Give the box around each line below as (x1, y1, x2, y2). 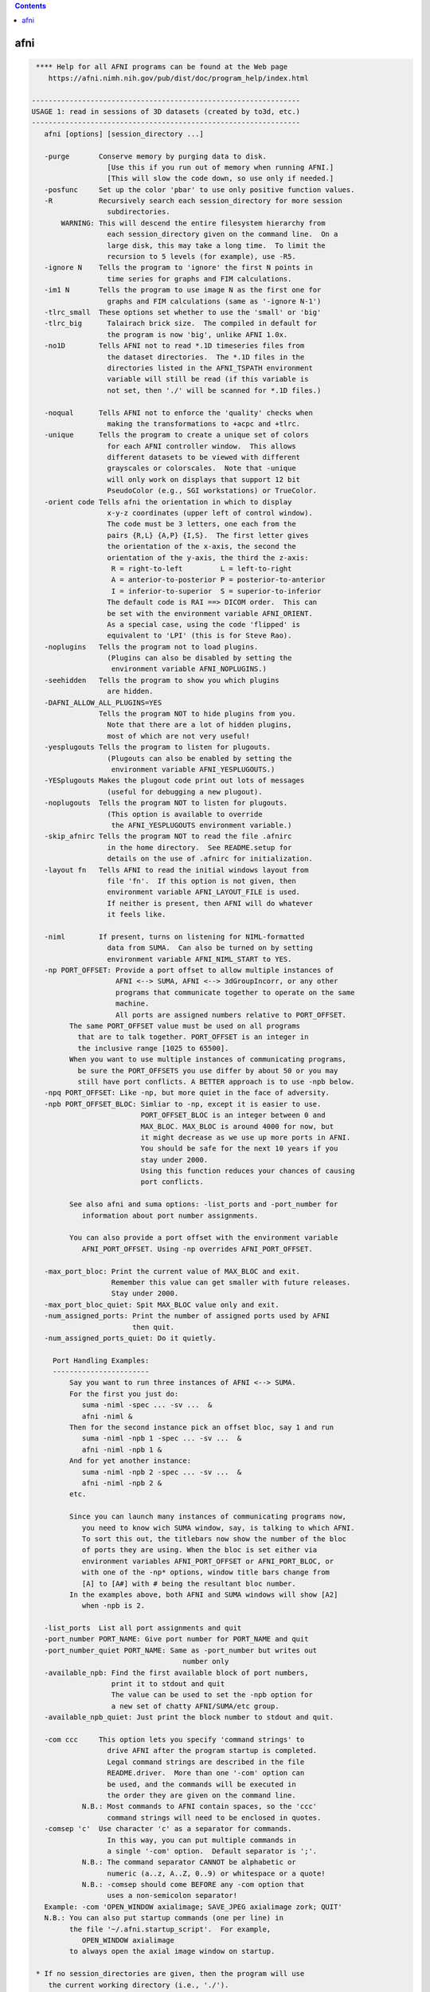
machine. (115, 999, 150, 1008)
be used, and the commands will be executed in (107, 1779, 296, 1789)
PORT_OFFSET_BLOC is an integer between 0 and (140, 1111, 326, 1120)
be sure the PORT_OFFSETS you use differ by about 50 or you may (77, 1066, 338, 1075)
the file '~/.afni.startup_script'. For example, (68, 1924, 272, 1934)
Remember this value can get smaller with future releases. (111, 1277, 351, 1287)
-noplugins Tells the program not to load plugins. (44, 642, 259, 651)
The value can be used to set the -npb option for (111, 1690, 314, 1700)
